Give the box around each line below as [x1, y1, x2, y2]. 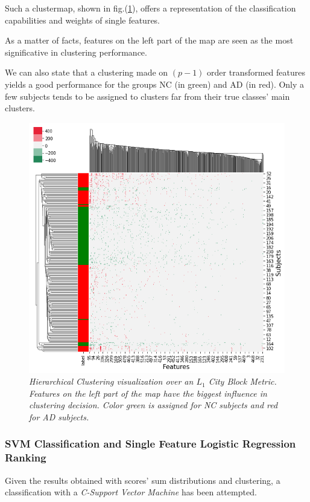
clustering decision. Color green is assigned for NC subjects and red [29, 399, 278, 411]
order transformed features [207, 66, 306, 79]
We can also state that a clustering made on [5, 66, 168, 79]
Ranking [5, 450, 46, 465]
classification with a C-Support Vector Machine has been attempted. [5, 486, 257, 498]
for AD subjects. [29, 410, 89, 423]
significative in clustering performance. [5, 45, 147, 58]
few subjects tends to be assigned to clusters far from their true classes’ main [5, 90, 290, 102]
